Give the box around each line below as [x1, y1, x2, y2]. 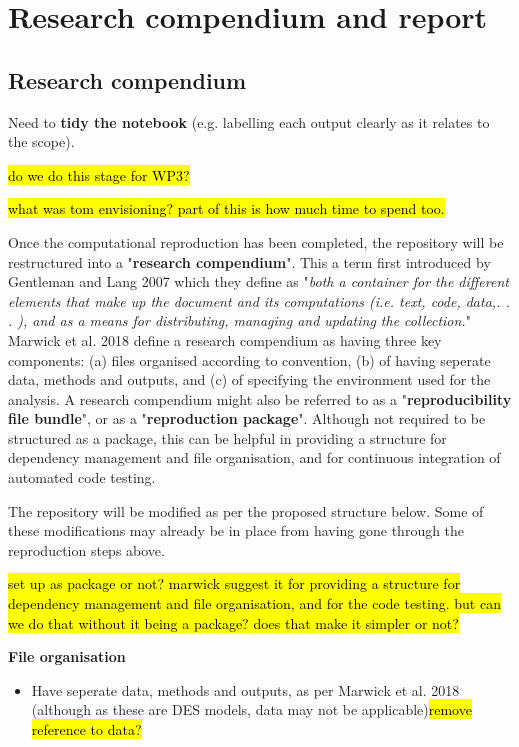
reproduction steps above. [8, 539, 165, 560]
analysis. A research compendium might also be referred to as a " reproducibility [8, 388, 512, 409]
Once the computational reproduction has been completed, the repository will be [8, 231, 504, 252]
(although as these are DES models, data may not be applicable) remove [31, 699, 472, 720]
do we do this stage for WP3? [8, 164, 190, 185]
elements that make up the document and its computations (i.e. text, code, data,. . [8, 290, 510, 311]
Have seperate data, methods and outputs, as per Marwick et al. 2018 [31, 679, 460, 700]
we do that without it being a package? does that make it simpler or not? [8, 612, 459, 633]
